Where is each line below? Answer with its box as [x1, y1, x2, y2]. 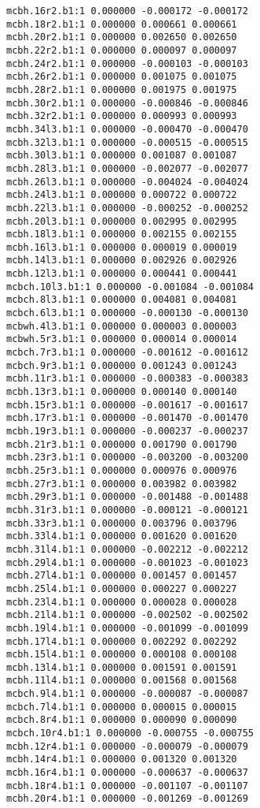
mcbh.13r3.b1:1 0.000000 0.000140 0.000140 [6, 386, 237, 398]
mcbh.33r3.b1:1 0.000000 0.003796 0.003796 [6, 517, 237, 529]
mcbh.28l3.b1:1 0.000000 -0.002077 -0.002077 [6, 162, 248, 174]
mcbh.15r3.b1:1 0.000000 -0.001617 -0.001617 [6, 399, 248, 411]
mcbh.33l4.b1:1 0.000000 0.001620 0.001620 [6, 531, 237, 542]
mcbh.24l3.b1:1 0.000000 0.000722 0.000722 [6, 189, 237, 201]
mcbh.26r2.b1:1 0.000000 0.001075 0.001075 [6, 71, 237, 83]
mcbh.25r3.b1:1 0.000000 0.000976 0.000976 [6, 464, 237, 476]
